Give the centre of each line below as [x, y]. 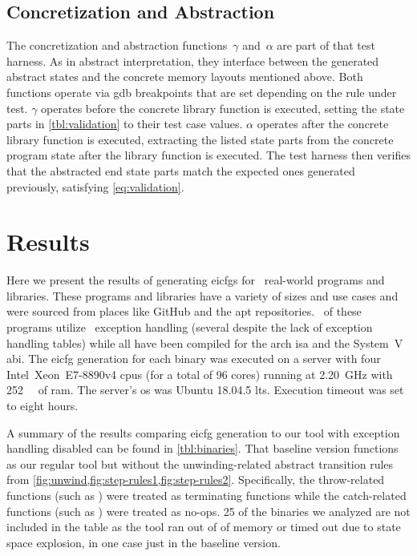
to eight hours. [43, 406]
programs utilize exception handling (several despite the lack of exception [190, 327]
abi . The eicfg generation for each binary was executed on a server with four [194, 359]
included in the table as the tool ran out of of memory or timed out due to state [204, 527]
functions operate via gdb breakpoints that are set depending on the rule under [202, 92]
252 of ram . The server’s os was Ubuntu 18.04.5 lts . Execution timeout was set [205, 390]
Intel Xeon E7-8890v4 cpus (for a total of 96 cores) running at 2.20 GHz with [200, 374]
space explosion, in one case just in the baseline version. [144, 542]
